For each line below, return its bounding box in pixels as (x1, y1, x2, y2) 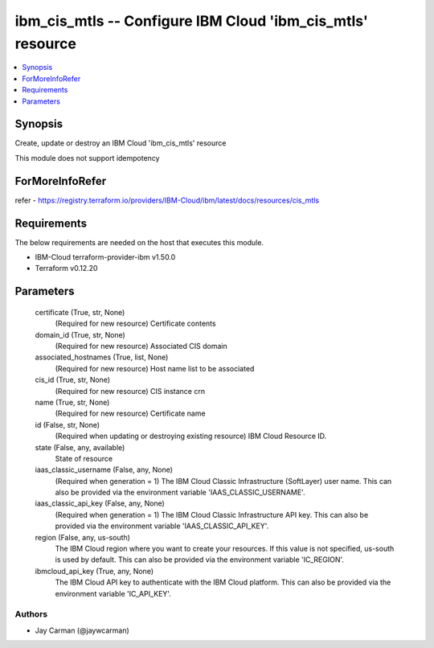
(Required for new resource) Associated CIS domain (55, 341, 228, 351)
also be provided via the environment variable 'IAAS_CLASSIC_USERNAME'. (55, 487, 305, 498)
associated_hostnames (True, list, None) (35, 352, 169, 362)
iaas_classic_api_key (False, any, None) (35, 498, 165, 508)
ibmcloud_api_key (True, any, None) (35, 566, 154, 576)
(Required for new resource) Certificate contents (55, 318, 216, 329)
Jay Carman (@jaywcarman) (35, 625, 130, 635)
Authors (14, 609, 48, 620)
